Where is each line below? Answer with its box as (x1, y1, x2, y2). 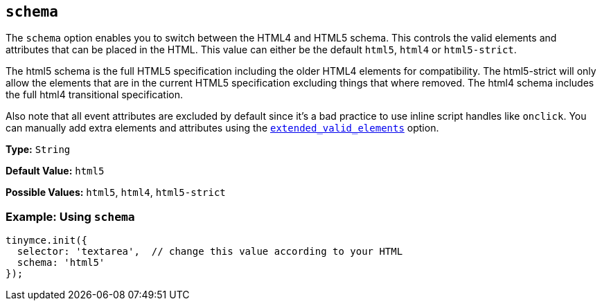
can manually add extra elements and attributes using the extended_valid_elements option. (6, 122, 439, 134)
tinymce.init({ (6, 235, 88, 246)
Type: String (6, 143, 71, 156)
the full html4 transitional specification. (6, 89, 183, 101)
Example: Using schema (6, 209, 135, 224)
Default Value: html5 (6, 165, 105, 177)
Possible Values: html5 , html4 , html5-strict (6, 186, 226, 199)
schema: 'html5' (17, 257, 105, 269)
